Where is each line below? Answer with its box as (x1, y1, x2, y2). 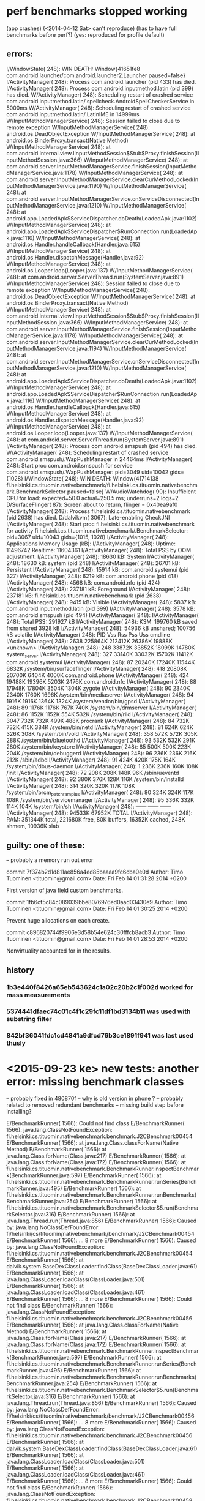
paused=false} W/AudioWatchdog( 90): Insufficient (67, 488, 196, 495)
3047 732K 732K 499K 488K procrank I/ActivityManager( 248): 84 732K (6, 717, 190, 724)
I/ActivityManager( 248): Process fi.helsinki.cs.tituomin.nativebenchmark (6, 507, 190, 515)
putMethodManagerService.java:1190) (6, 182, 102, 189)
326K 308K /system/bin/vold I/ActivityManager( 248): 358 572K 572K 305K (6, 730, 198, 737)
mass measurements (6, 990, 70, 999)
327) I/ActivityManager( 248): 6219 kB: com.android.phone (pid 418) (6, 572, 179, 580)
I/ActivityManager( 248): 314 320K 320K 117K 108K (6, 782, 136, 789)
